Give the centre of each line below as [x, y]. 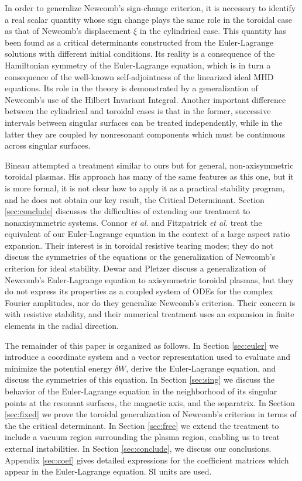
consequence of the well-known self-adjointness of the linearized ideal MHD [139, 76]
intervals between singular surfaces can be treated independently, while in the [144, 122]
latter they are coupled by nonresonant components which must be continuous [145, 134]
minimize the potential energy [59, 368]
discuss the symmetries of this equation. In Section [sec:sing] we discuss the [140, 379]
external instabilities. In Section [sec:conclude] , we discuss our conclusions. [138, 448]
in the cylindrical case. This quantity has [213, 31]
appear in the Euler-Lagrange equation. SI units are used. [108, 471]
